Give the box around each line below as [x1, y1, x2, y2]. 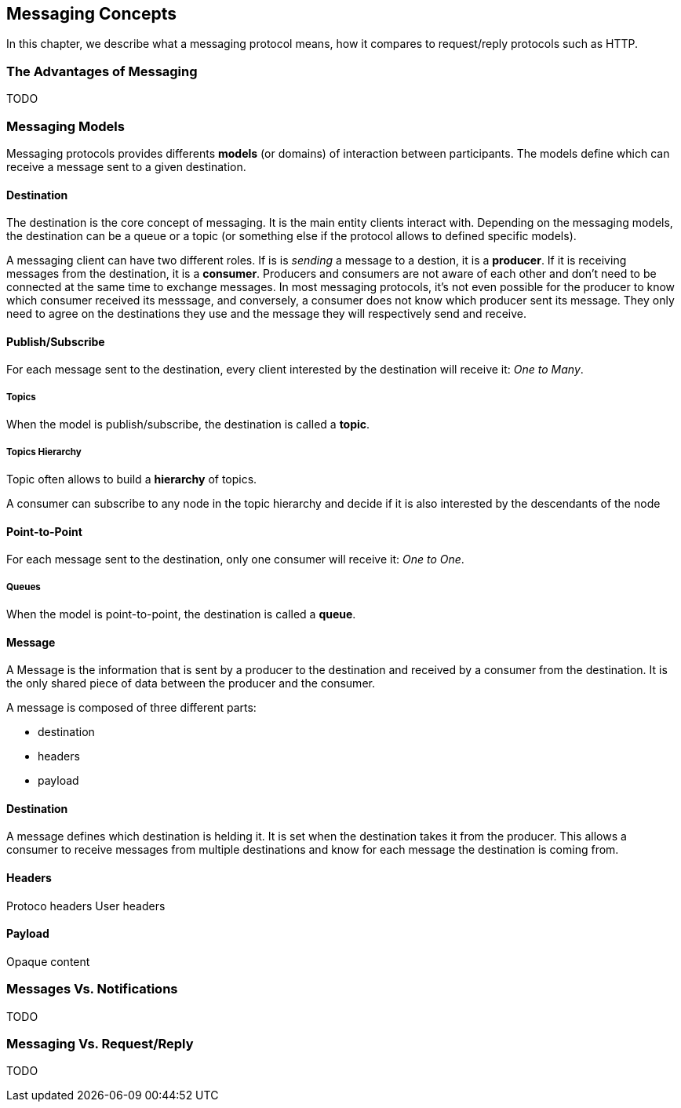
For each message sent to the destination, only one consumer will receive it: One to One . [6, 552, 464, 567]
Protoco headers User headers [6, 898, 166, 913]
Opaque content [6, 954, 90, 968]
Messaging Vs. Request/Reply [6, 1035, 194, 1052]
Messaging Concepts [6, 4, 177, 24]
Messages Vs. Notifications [6, 981, 178, 997]
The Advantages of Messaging [6, 63, 198, 79]
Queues [6, 581, 41, 592]
